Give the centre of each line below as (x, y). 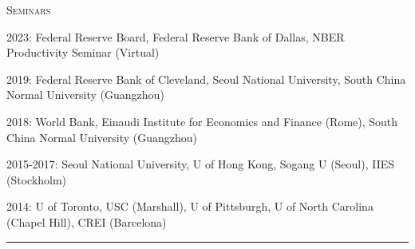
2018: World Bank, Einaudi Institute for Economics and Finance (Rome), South (202, 121)
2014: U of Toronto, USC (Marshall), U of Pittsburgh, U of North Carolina (190, 206)
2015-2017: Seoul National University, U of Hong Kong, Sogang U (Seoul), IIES (201, 164)
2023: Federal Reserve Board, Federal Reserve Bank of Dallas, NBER (176, 36)
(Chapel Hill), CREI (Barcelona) (87, 221)
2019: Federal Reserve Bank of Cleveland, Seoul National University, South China (206, 79)
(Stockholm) (37, 179)
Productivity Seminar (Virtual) (83, 52)
